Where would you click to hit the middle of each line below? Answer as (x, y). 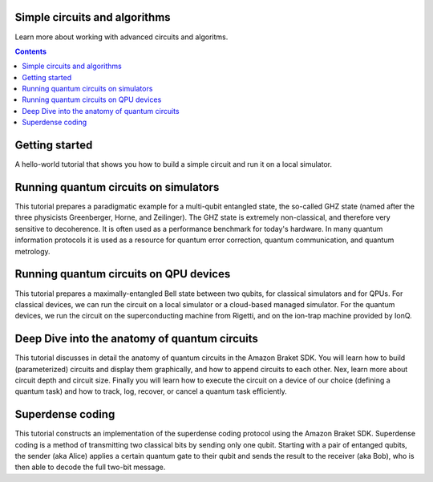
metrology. (33, 251)
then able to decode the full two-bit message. (90, 467)
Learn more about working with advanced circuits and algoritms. (121, 37)
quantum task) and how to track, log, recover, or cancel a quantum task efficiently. (151, 391)
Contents (31, 51)
